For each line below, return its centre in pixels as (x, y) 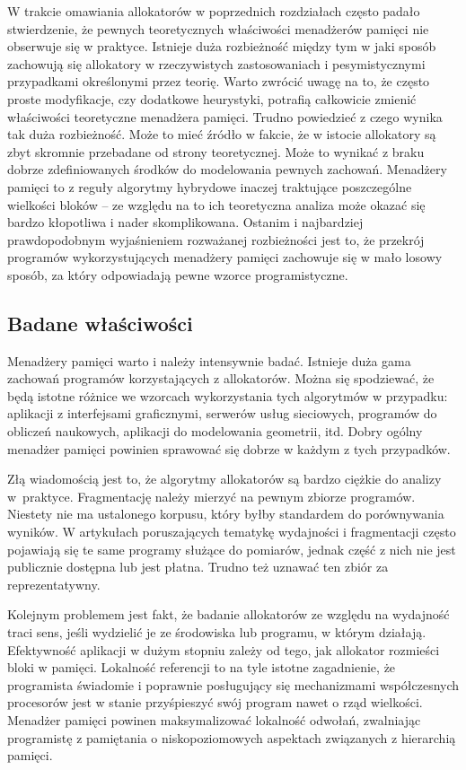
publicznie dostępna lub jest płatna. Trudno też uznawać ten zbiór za (198, 567)
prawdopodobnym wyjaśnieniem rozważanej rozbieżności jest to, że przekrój (216, 239)
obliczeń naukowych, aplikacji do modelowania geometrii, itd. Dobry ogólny (215, 431)
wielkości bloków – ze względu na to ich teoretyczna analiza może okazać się (216, 204)
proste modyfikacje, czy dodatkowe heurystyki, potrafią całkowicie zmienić (212, 98)
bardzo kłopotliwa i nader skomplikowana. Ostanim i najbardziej (185, 222)
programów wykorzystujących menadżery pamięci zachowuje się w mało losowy (225, 257)
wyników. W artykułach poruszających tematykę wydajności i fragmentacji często (232, 532)
